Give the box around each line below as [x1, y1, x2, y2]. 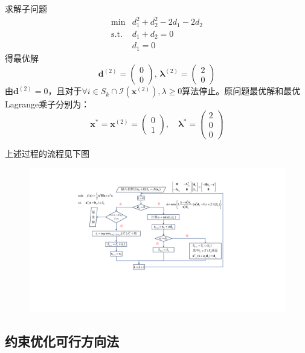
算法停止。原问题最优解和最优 [182, 84, 301, 97]
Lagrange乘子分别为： [5, 98, 90, 110]
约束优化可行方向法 [5, 331, 119, 350]
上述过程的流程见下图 [5, 147, 89, 159]
